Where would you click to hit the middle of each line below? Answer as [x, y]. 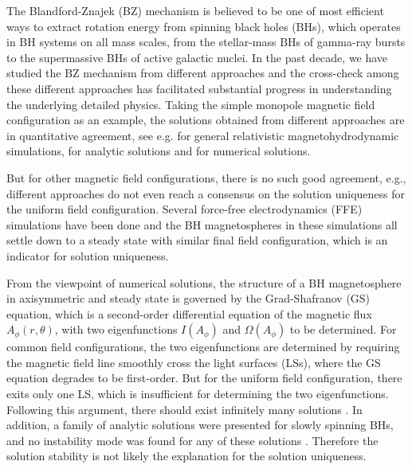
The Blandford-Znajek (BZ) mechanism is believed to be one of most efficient [195, 10]
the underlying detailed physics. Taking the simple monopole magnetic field [191, 104]
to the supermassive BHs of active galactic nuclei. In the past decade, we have [197, 57]
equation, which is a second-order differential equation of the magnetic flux [189, 313]
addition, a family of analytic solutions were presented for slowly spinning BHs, [200, 425]
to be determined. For [343, 329]
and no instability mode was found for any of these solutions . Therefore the [192, 440]
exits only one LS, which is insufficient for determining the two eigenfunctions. [198, 394]
